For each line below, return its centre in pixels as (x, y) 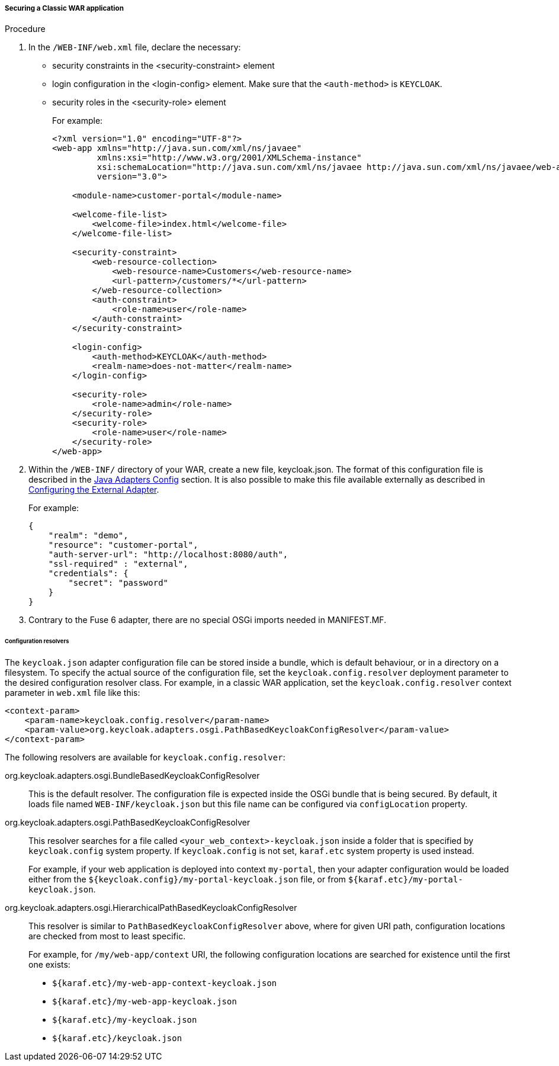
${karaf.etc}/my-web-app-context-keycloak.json (165, 983)
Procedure (25, 29)
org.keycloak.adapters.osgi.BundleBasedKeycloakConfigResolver (132, 776)
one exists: (49, 965)
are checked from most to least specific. (107, 936)
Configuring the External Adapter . (94, 490)
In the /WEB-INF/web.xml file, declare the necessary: (135, 47)
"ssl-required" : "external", (118, 564)
